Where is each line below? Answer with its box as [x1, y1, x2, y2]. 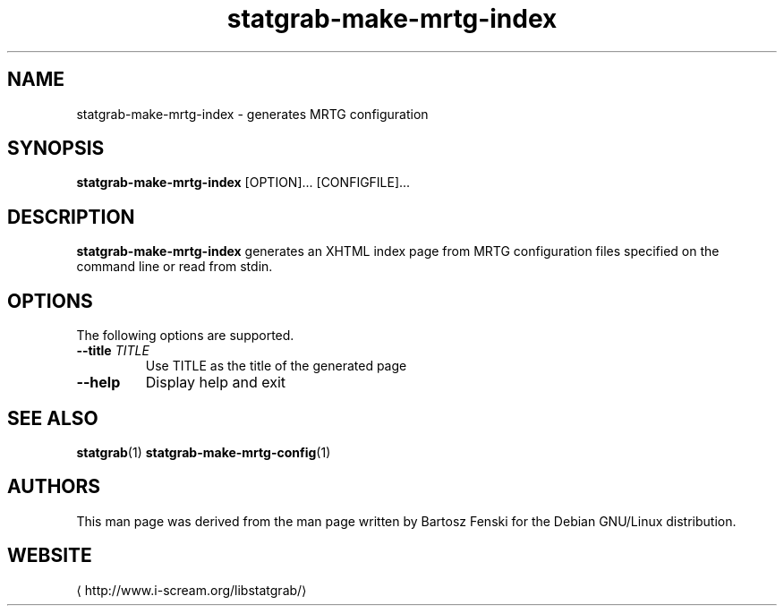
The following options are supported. [76, 328, 294, 344]
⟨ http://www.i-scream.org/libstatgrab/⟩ [76, 582, 307, 598]
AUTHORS [7, 475, 101, 498]
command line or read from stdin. [76, 259, 273, 275]
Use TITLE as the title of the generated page [145, 358, 407, 374]
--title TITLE [76, 343, 149, 359]
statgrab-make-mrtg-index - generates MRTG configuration [76, 106, 429, 122]
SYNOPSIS [7, 137, 105, 160]
